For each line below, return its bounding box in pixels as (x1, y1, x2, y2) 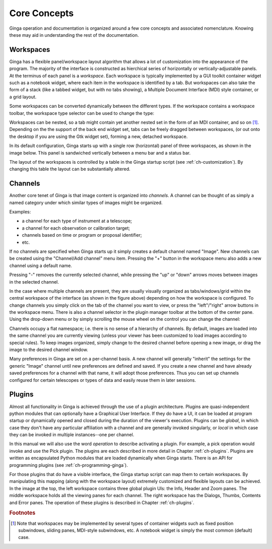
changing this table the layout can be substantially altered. (9, 166, 130, 172)
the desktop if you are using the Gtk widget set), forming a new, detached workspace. (9, 133, 188, 140)
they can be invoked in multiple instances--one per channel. (9, 432, 134, 438)
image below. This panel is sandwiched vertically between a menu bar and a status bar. (9, 150, 191, 156)
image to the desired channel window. (9, 347, 88, 353)
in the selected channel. (9, 279, 59, 285)
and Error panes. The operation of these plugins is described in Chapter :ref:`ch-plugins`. (9, 499, 194, 506)
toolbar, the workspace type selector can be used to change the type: (9, 110, 155, 116)
